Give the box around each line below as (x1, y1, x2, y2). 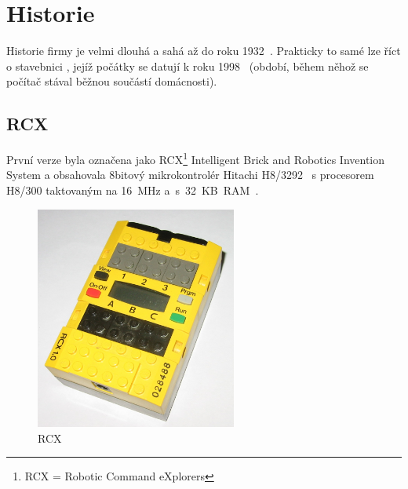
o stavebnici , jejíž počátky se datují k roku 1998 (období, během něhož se (6, 57, 369, 74)
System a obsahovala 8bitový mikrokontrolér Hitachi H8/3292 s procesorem (6, 166, 374, 183)
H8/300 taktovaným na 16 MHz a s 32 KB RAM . (6, 181, 259, 198)
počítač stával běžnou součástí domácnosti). (6, 73, 217, 89)
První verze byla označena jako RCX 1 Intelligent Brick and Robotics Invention (6, 149, 385, 167)
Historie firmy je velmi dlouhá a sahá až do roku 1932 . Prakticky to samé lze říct (6, 42, 401, 59)
